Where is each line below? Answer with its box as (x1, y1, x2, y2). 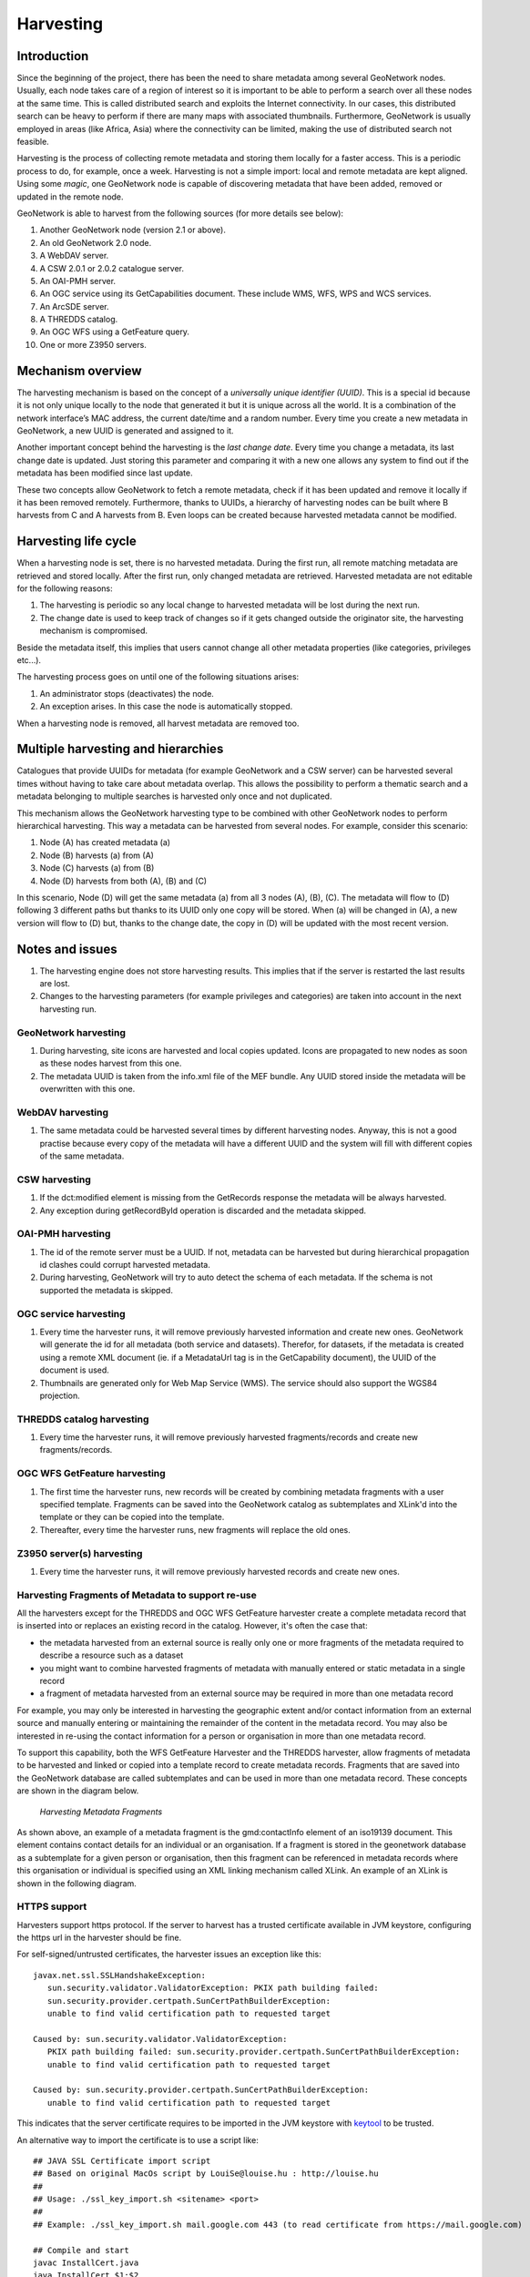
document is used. (39, 1364, 109, 1375)
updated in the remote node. (16, 191, 124, 202)
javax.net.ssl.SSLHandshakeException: (33, 1970, 207, 1980)
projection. (39, 1390, 81, 1401)
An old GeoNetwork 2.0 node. (39, 237, 152, 248)
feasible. (16, 137, 49, 148)
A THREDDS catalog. (39, 314, 118, 325)
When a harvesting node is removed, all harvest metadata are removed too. (16, 718, 300, 729)
